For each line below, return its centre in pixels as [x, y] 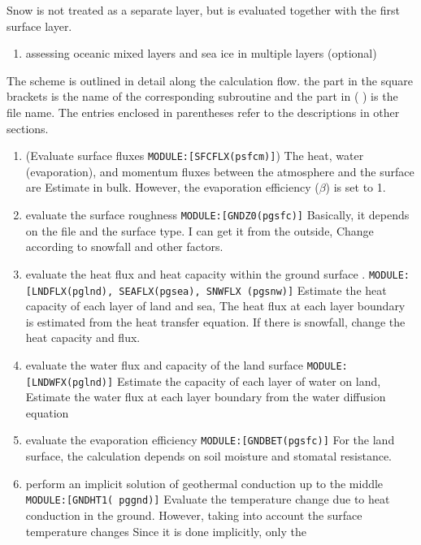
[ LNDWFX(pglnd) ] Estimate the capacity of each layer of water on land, [203, 381]
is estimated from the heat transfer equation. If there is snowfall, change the [215, 321]
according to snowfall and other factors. [124, 247]
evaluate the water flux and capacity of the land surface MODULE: [187, 364]
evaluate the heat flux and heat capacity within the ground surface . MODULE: [218, 273]
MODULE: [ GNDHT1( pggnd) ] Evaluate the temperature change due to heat [208, 499]
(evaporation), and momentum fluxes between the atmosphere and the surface [220, 171]
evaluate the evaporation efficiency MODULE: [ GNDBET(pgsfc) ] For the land [210, 440]
